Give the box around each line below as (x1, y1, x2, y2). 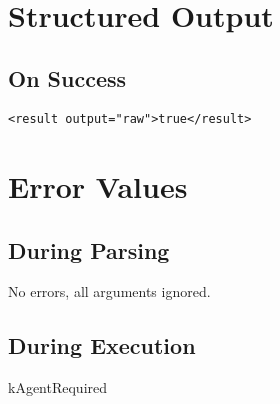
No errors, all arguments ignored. (8, 281, 211, 302)
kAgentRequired (8, 377, 108, 398)
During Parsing (8, 234, 170, 265)
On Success (8, 63, 127, 94)
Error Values (8, 166, 188, 207)
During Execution (8, 330, 196, 361)
